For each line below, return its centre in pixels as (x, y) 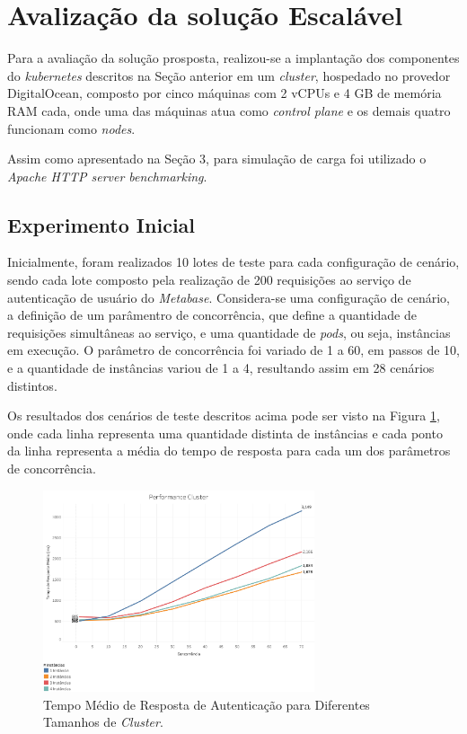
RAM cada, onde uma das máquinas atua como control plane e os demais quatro (229, 110)
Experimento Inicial (101, 224)
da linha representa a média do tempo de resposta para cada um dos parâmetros (229, 451)
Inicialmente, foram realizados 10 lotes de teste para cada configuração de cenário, (233, 262)
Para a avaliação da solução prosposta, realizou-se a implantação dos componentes (233, 58)
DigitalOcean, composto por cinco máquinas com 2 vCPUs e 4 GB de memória (225, 93)
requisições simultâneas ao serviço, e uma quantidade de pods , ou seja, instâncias (229, 332)
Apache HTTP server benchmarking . (107, 176)
